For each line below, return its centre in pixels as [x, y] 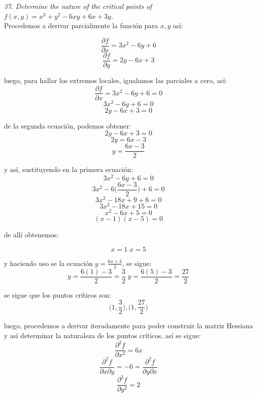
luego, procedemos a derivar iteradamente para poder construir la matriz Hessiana [128, 326]
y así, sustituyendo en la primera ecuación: [69, 169]
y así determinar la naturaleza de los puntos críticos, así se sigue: [103, 335]
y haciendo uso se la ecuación [48, 263]
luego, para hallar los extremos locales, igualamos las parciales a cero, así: [116, 80]
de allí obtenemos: [31, 235]
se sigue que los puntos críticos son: [58, 294]
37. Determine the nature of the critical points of [78, 6]
